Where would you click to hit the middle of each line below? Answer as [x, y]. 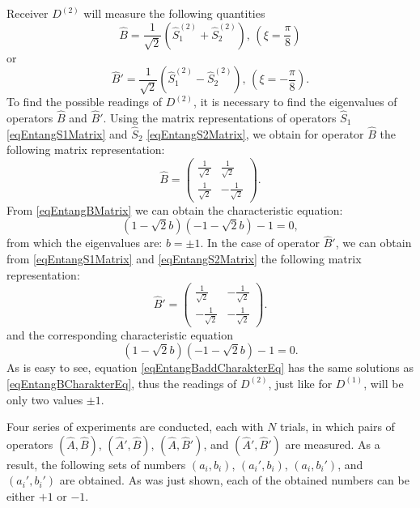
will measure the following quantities [174, 13]
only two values [45, 399]
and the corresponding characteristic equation [120, 334]
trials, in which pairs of [337, 427]
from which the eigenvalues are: [85, 243]
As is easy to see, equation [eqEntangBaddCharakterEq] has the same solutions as [210, 367]
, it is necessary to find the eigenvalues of [295, 102]
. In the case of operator [260, 243]
